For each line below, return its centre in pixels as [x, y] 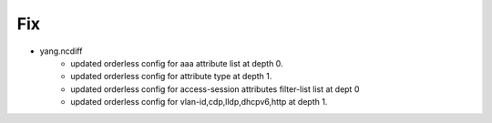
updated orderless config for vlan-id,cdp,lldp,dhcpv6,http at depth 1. [199, 102]
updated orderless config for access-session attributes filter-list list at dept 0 [215, 89]
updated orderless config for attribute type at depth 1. [171, 77]
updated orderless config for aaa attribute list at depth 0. [177, 63]
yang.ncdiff [61, 51]
